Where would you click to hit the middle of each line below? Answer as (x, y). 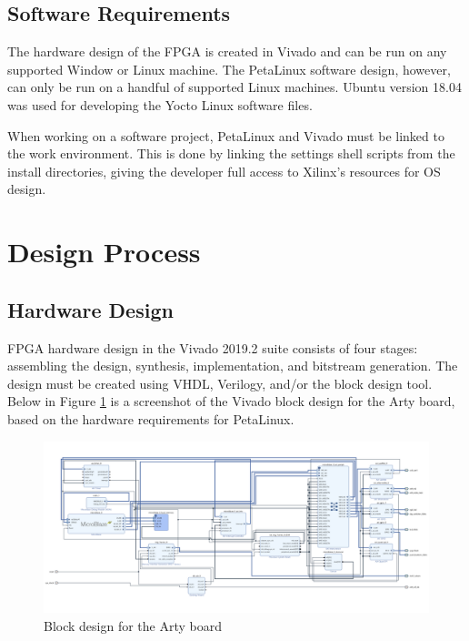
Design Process (104, 252)
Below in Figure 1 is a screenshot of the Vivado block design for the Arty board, (231, 401)
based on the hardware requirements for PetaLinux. (151, 418)
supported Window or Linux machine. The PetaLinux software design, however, (229, 69)
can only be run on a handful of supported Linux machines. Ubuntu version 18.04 (234, 87)
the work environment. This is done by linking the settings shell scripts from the (231, 153)
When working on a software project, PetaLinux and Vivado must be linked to (226, 135)
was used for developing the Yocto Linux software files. (160, 104)
